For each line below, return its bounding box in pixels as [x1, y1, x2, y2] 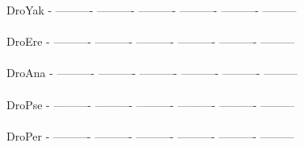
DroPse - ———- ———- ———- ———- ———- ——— [6, 96, 295, 112]
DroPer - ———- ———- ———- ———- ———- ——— [6, 127, 294, 144]
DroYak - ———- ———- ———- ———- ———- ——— [6, 2, 297, 18]
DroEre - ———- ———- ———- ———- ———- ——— [6, 33, 295, 50]
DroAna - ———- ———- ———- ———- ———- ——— [6, 64, 298, 81]
